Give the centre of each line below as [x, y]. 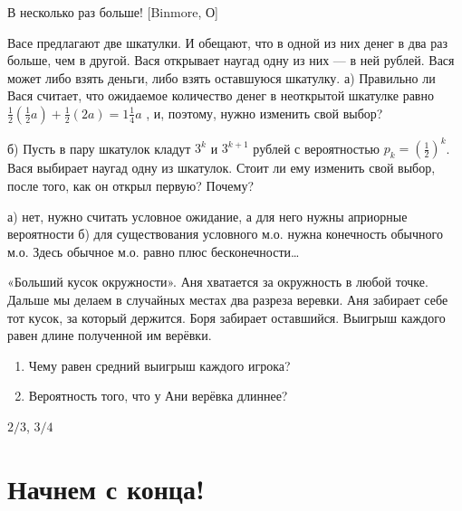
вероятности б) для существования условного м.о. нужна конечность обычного [225, 234]
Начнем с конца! [106, 488]
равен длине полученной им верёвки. [110, 335]
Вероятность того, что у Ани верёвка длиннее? [158, 396]
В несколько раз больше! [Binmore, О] [113, 12]
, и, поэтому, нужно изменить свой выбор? [265, 113]
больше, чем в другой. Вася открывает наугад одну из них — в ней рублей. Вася [231, 60]
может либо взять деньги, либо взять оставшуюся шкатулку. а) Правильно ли [221, 77]
